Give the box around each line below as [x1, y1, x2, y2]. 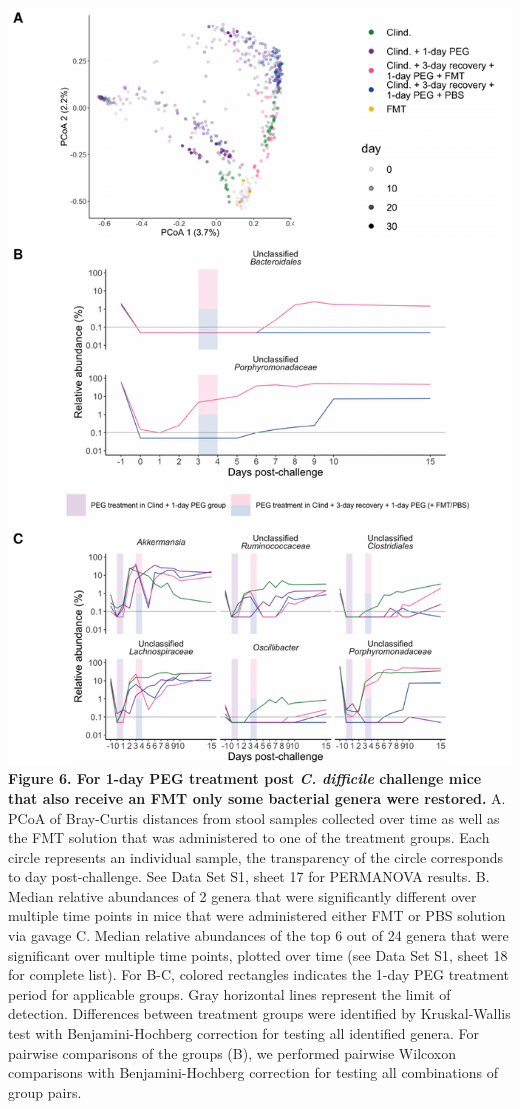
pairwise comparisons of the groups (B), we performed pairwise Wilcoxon [8, 1042, 457, 1063]
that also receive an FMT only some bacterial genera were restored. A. [8, 787, 506, 808]
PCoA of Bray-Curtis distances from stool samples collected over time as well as [8, 807, 500, 828]
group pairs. [8, 1081, 82, 1102]
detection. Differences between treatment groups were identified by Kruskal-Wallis [8, 1003, 511, 1024]
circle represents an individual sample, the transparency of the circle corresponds [8, 846, 504, 867]
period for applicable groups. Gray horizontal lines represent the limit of [8, 983, 451, 1004]
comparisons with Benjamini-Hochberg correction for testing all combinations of [8, 1062, 498, 1083]
